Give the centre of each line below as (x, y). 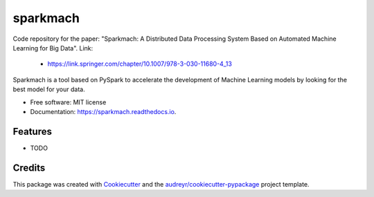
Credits (29, 168)
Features (32, 131)
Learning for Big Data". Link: (53, 48)
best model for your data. (49, 89)
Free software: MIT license (68, 102)
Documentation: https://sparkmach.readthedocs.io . (103, 111)
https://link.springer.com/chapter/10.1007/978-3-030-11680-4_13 (140, 64)
